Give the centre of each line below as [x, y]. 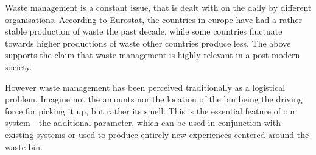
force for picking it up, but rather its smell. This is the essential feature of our [150, 110]
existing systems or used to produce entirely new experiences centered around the [157, 134]
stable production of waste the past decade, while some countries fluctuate [144, 31]
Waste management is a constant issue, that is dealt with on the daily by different [158, 7]
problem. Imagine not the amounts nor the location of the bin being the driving [154, 99]
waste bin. [24, 146]
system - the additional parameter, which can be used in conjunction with [143, 123]
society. [19, 66]
